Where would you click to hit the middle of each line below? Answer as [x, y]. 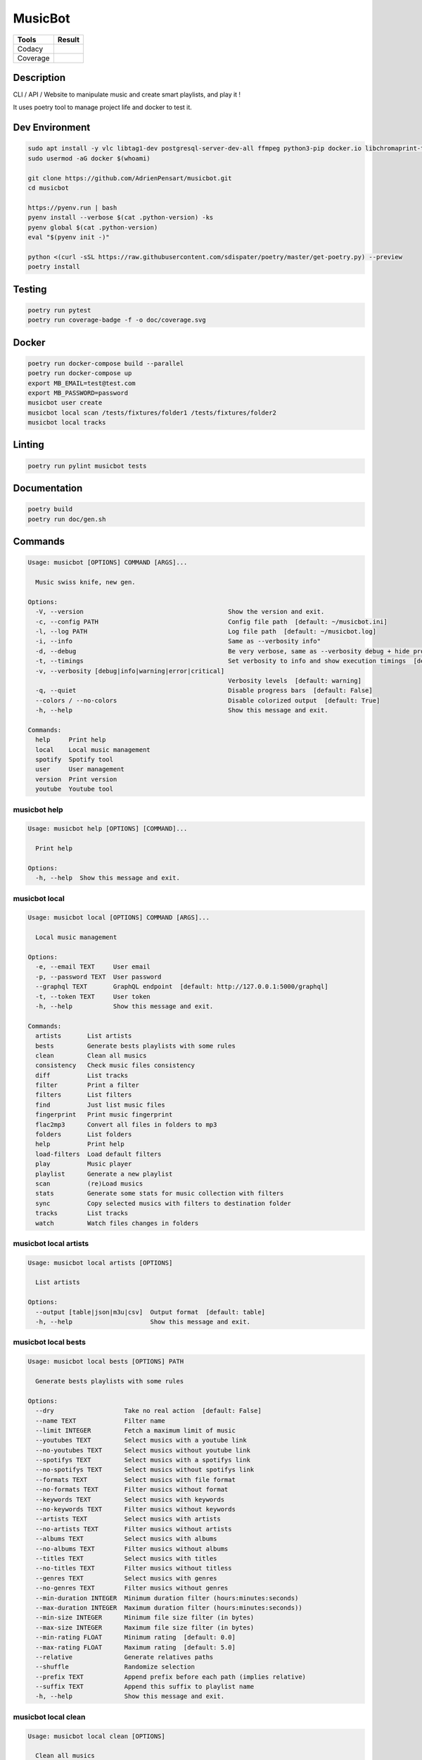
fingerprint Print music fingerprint [104, 1115]
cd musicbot [49, 188]
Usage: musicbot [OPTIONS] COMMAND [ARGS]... [108, 562]
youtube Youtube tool [75, 789]
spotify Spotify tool [75, 760]
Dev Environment [52, 128]
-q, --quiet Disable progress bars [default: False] [204, 691]
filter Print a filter [88, 1085]
